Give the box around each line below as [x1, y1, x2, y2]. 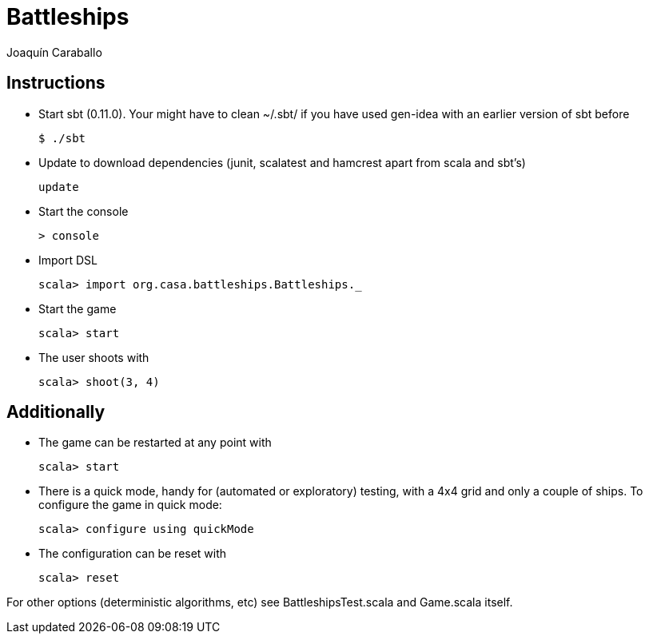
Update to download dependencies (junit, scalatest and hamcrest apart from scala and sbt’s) [38, 155, 526, 169]
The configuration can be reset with [38, 547, 227, 561]
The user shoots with [38, 350, 149, 364]
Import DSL [38, 252, 98, 267]
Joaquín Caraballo [6, 45, 102, 59]
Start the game [38, 301, 117, 316]
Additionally [6, 402, 106, 423]
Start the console [38, 204, 129, 218]
